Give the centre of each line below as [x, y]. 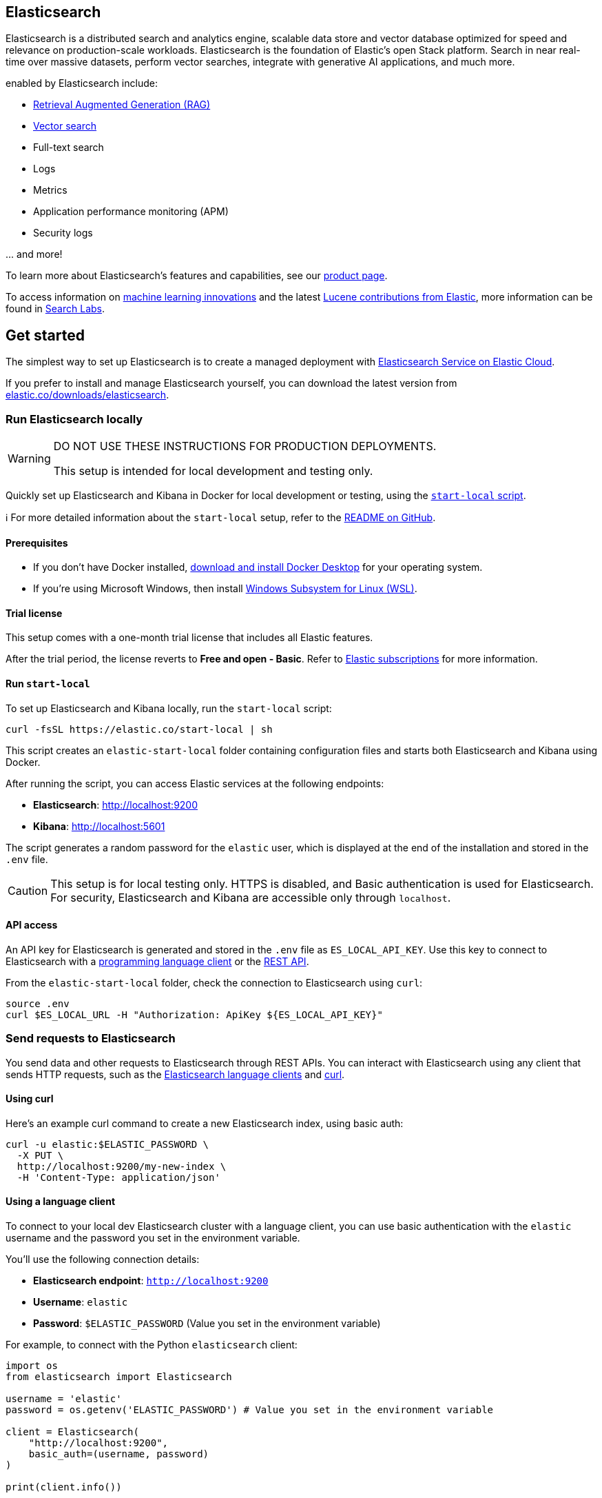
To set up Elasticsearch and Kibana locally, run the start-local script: [169, 708]
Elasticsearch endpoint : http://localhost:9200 [151, 1281]
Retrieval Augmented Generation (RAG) [122, 105]
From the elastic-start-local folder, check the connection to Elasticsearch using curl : [214, 982]
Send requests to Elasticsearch [91, 1039]
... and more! [34, 254]
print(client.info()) [64, 1487]
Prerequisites [37, 543]
